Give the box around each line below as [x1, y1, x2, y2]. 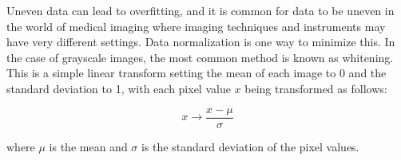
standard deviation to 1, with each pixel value [6, 80, 231, 96]
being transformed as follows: [244, 80, 387, 96]
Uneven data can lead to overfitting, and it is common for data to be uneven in [6, 2, 395, 18]
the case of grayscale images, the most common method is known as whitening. [6, 49, 394, 65]
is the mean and [49, 138, 128, 154]
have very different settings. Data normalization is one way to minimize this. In [6, 33, 395, 50]
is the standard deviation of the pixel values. [141, 138, 359, 154]
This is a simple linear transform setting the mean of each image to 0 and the [6, 64, 387, 81]
